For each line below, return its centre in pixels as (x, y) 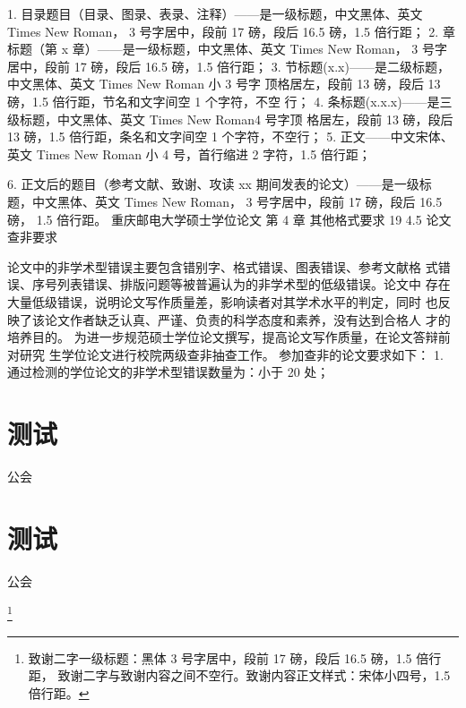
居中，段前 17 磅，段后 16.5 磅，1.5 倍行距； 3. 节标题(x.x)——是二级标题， (229, 66)
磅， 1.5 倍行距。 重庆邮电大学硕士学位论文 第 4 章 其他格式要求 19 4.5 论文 (229, 219)
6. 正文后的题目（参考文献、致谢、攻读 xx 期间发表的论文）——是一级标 (220, 184)
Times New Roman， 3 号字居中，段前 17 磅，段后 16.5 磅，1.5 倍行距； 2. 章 (231, 31)
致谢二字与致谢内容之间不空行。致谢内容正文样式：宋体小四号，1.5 (254, 675)
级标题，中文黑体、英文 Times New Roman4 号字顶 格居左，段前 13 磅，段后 (230, 119)
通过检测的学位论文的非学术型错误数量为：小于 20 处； (168, 372)
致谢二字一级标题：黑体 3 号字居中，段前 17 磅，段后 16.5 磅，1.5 (220, 657)
